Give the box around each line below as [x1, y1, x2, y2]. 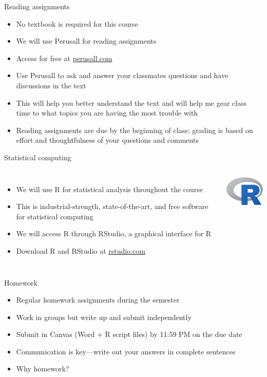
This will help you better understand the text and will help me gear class [16, 97, 247, 108]
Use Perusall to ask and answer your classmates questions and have [16, 70, 228, 81]
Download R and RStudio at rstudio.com [16, 245, 145, 256]
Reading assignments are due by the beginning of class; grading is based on [16, 124, 253, 135]
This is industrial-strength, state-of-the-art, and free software [16, 201, 208, 212]
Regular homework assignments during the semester [16, 294, 180, 305]
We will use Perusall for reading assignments [16, 35, 157, 46]
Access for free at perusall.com [16, 52, 112, 63]
